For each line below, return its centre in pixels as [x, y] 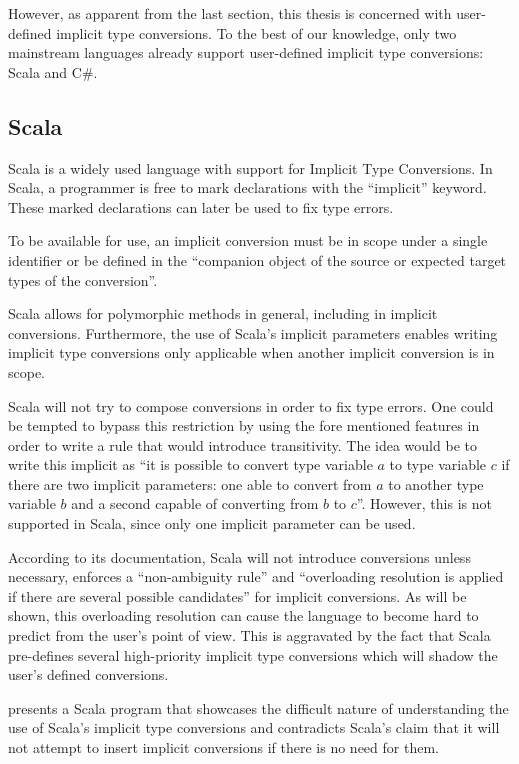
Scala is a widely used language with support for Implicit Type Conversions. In [250, 167]
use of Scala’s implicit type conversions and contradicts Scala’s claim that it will [254, 727]
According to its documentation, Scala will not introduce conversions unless [239, 556]
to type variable [438, 464]
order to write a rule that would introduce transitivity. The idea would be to [242, 444]
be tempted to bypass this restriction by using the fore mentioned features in [244, 425]
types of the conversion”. [83, 279]
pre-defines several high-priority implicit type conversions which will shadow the [253, 654]
